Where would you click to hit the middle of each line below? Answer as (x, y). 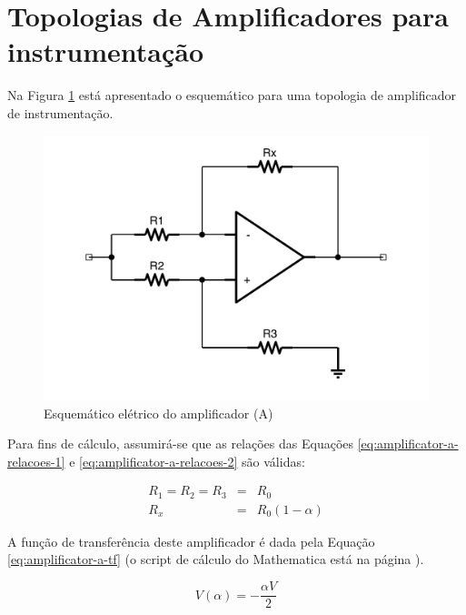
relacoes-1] (36, 461)
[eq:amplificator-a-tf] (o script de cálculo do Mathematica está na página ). (216, 559)
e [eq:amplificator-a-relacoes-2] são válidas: (187, 461)
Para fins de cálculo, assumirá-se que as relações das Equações (181, 444)
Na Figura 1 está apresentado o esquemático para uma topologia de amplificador (232, 95)
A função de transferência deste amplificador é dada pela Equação (191, 541)
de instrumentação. (60, 112)
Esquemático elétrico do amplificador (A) (159, 413)
